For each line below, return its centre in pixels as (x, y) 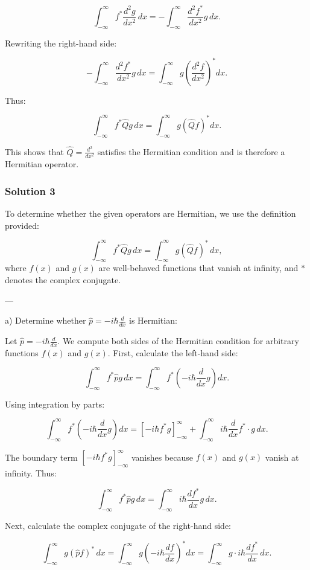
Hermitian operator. (42, 164)
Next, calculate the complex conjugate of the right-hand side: (118, 526)
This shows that (34, 151)
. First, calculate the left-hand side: (173, 352)
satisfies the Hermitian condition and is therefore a (191, 151)
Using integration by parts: (55, 404)
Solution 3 (30, 191)
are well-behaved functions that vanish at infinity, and (198, 268)
